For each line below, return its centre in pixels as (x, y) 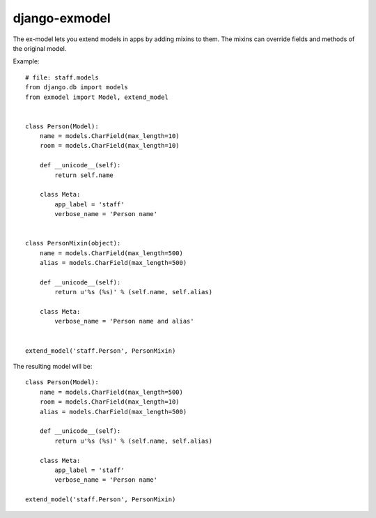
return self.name (84, 175)
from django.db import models (77, 87)
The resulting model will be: (53, 367)
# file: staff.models (62, 77)
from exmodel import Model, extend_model (97, 97)
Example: (26, 61)
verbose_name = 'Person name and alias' (124, 321)
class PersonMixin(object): (73, 243)
